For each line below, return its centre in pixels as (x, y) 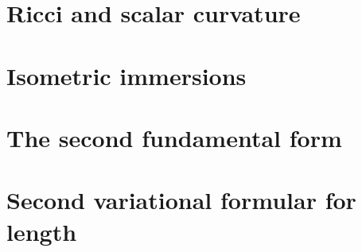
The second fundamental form (174, 137)
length (42, 231)
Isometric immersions (127, 75)
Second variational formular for (181, 200)
